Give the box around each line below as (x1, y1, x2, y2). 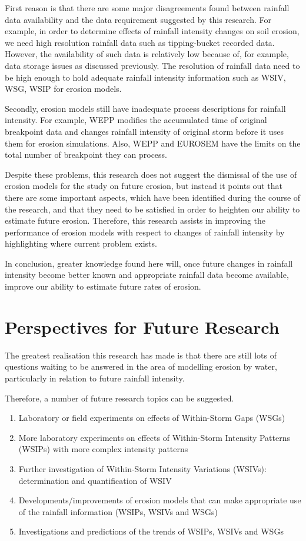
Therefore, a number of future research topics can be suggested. (5, 391, 234, 404)
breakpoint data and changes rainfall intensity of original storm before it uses (5, 125, 284, 137)
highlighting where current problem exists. (5, 237, 157, 250)
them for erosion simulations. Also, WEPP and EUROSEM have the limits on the (5, 137, 301, 149)
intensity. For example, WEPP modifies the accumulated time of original (5, 114, 267, 126)
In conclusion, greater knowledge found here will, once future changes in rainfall (5, 257, 293, 269)
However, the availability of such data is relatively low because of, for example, (5, 48, 289, 60)
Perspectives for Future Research (5, 314, 280, 338)
